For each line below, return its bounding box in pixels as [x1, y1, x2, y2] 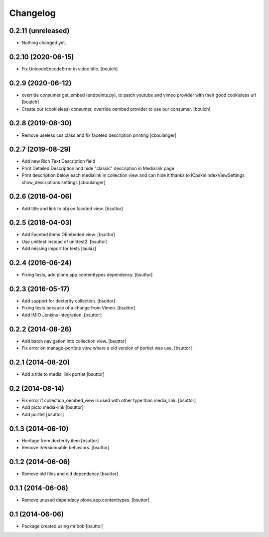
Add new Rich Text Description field [21, 158, 96, 164]
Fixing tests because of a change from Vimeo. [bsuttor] [21, 305, 135, 311]
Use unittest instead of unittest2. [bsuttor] [21, 239, 108, 245]
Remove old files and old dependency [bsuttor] [21, 471, 119, 477]
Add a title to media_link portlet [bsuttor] [21, 371, 105, 377]
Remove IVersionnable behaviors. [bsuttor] [21, 445, 110, 451]
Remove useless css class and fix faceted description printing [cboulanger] [21, 132, 177, 138]
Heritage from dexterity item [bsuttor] [21, 437, 99, 444]
